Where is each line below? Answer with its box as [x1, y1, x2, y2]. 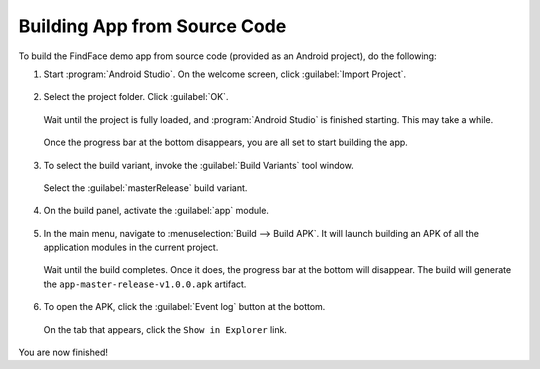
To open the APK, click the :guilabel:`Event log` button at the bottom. [43, 301, 326, 313]
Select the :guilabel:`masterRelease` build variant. [43, 181, 248, 194]
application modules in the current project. [43, 241, 219, 254]
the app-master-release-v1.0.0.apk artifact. [43, 278, 247, 290]
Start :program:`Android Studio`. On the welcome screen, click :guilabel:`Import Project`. [43, 68, 407, 80]
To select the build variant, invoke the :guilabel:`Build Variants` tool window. [43, 159, 354, 171]
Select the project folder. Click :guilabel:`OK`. [43, 91, 229, 103]
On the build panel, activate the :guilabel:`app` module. [43, 205, 270, 217]
